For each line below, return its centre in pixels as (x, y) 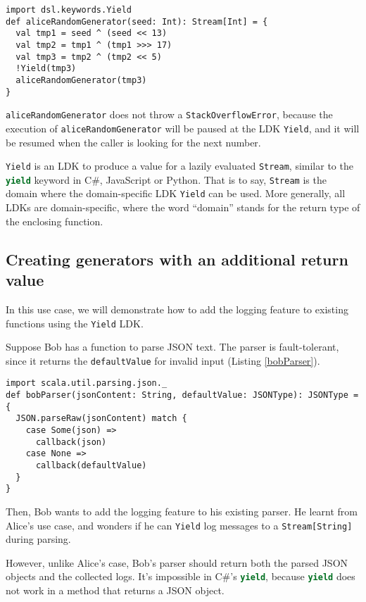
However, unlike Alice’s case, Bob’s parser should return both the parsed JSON (177, 562)
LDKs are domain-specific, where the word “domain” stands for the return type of (183, 207)
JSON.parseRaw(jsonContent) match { (101, 419)
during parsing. (38, 539)
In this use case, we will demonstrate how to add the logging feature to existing (177, 309)
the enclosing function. (55, 221)
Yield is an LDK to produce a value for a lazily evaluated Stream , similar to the (179, 166)
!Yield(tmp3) (46, 69)
